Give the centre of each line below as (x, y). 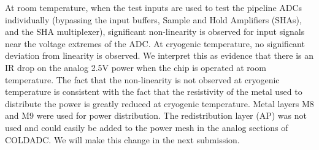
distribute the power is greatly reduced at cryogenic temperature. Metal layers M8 (159, 103)
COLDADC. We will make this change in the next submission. (122, 139)
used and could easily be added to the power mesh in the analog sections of (147, 127)
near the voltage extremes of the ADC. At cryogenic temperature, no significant (155, 43)
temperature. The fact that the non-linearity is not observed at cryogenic (142, 79)
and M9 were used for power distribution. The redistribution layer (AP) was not (156, 115)
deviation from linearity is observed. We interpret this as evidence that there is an (159, 55)
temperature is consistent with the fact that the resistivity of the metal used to (154, 92)
